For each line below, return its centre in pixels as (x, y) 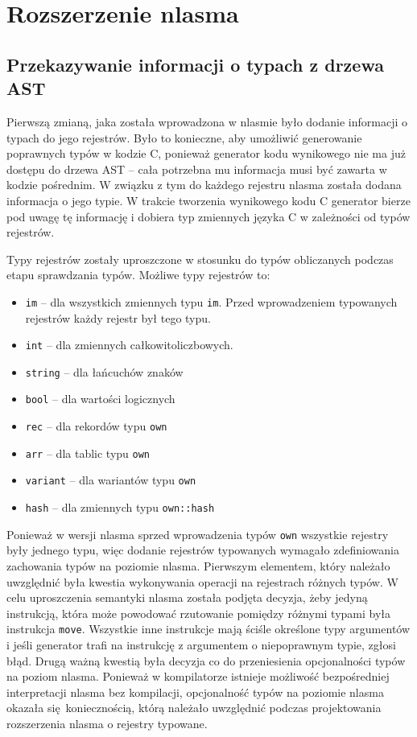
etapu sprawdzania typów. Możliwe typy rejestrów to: (138, 275)
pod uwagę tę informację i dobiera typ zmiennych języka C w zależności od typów (208, 216)
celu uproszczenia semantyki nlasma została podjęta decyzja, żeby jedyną (187, 597)
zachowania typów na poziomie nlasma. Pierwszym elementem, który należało (198, 566)
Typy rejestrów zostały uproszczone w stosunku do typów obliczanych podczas (200, 259)
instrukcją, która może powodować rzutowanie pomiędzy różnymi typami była (199, 613)
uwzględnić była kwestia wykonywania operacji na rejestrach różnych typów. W (202, 581)
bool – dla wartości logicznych (100, 399)
